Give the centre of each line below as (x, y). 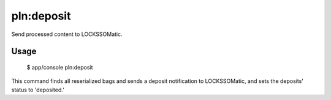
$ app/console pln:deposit (60, 67)
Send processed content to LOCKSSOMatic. (67, 34)
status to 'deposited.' (38, 90)
